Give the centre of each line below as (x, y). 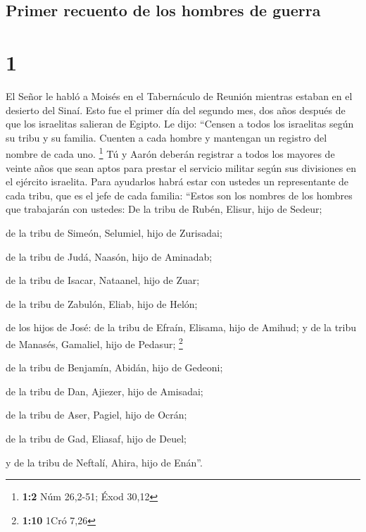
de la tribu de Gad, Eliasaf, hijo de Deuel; (96, 438)
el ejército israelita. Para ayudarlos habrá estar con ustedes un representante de (177, 181)
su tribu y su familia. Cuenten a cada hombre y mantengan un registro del (166, 137)
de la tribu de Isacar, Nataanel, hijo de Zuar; (103, 280)
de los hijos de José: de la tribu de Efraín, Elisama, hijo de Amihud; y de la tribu (181, 327)
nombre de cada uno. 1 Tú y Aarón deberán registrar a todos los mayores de (170, 153)
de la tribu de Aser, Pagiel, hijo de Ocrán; (96, 415)
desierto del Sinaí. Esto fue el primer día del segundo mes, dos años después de (176, 110)
